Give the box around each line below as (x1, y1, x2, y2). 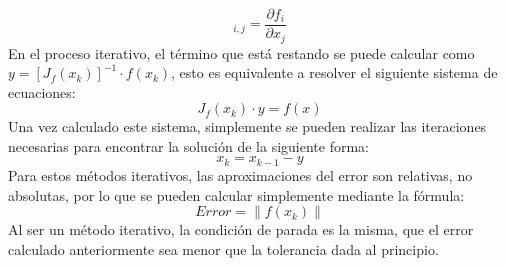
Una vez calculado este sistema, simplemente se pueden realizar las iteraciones (8, 116, 487, 137)
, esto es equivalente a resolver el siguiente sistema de (171, 62, 498, 83)
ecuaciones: (8, 81, 76, 102)
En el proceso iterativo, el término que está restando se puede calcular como (8, 42, 475, 63)
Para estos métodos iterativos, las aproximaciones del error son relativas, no (8, 164, 473, 185)
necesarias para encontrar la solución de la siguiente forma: (8, 135, 369, 156)
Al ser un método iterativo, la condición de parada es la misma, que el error (8, 219, 474, 240)
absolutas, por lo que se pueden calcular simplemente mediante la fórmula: (8, 184, 465, 205)
